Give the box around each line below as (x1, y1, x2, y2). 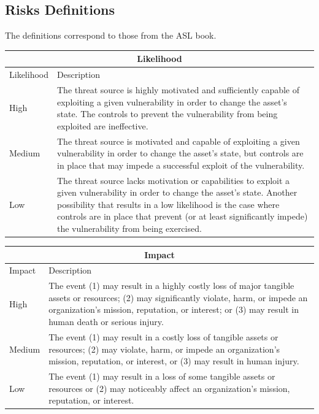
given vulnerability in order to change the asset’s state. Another (57, 186, 298, 199)
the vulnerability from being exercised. (57, 222, 202, 235)
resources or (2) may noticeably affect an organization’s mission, (48, 381, 290, 394)
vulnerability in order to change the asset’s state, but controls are (57, 147, 304, 159)
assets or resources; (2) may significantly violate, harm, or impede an (48, 291, 308, 304)
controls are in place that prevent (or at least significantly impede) (57, 210, 308, 223)
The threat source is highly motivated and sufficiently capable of (57, 83, 300, 96)
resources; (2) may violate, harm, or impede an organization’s (48, 342, 280, 355)
